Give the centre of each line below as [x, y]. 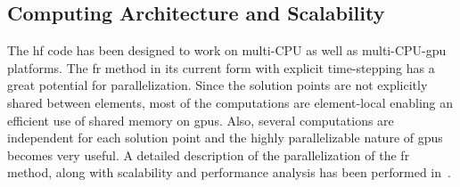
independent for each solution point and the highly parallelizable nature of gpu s [225, 138]
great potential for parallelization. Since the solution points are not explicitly [218, 85]
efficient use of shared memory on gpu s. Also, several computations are [201, 120]
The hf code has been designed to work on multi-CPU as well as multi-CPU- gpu [227, 50]
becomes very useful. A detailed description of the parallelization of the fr [209, 154]
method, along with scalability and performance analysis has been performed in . [229, 172]
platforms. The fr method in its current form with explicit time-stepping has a [221, 67]
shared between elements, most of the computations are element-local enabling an [230, 102]
